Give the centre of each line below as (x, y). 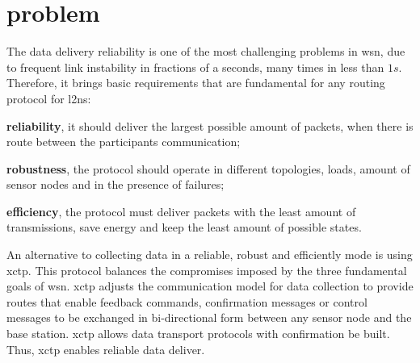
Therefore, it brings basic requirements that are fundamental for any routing (196, 83)
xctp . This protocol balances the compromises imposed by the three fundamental (207, 270)
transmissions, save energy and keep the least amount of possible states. (184, 227)
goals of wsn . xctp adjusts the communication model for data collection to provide (210, 286)
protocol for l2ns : (49, 98)
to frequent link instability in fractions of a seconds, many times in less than (195, 67)
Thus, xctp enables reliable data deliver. (106, 349)
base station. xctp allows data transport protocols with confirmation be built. (198, 334)
